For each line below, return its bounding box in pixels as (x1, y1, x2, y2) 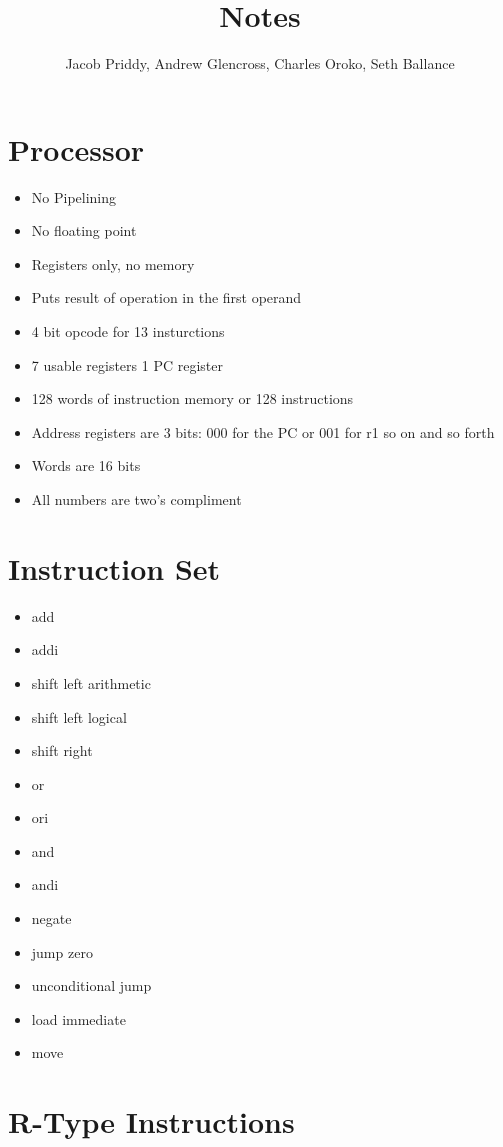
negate (31, 908, 72, 929)
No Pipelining (31, 186, 117, 207)
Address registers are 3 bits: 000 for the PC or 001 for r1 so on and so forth (31, 421, 495, 442)
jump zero (31, 941, 93, 962)
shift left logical (31, 706, 127, 727)
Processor (8, 128, 145, 169)
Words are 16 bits (31, 455, 141, 476)
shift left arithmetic (31, 672, 151, 693)
